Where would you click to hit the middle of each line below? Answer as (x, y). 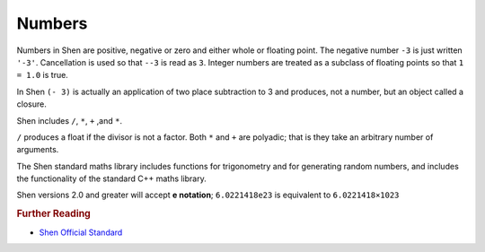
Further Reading (54, 213)
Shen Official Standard (81, 232)
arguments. (38, 150)
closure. (31, 104)
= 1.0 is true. (43, 75)
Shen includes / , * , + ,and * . (70, 120)
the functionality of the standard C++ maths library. (111, 178)
